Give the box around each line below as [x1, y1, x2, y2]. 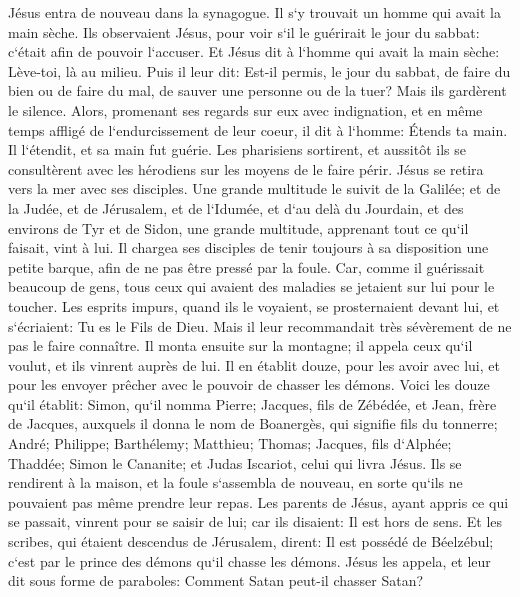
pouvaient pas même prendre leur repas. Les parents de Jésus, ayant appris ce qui [8, 491, 509, 512]
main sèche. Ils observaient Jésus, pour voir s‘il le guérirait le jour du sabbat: [8, 21, 480, 42]
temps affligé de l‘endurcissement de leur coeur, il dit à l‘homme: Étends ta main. [8, 119, 508, 140]
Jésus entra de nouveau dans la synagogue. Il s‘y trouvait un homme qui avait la [8, 2, 501, 22]
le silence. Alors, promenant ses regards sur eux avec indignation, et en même [8, 99, 483, 120]
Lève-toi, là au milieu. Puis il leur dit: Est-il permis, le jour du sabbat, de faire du [8, 60, 511, 81]
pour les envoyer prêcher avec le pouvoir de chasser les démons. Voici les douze [8, 374, 490, 395]
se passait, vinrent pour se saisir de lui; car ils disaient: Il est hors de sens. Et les [8, 511, 503, 532]
